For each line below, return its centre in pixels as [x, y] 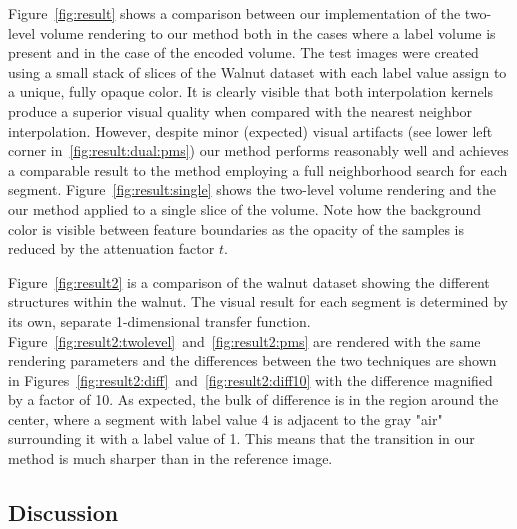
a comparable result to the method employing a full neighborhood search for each [258, 169]
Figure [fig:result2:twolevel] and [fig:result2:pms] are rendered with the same [244, 340]
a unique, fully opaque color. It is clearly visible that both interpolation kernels [251, 91]
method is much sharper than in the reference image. [170, 458]
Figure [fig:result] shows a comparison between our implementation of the [234, 13]
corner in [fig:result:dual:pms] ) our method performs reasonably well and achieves [258, 150]
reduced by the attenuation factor [111, 248]
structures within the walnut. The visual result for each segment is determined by [258, 301]
